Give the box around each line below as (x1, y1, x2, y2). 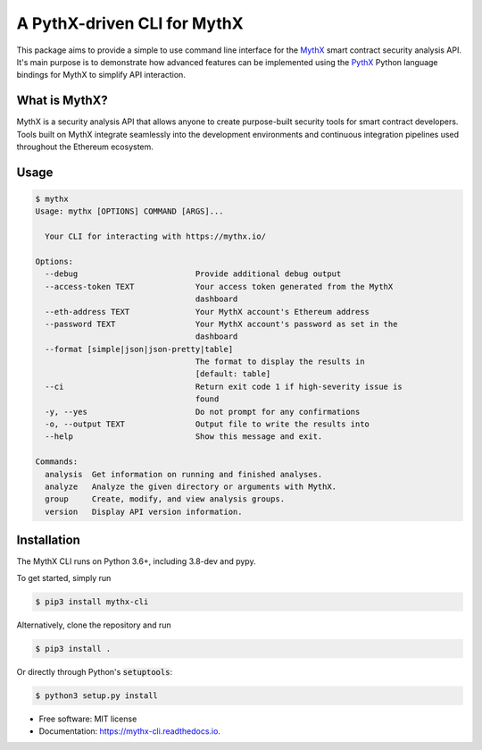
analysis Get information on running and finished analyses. (45, 469, 323, 479)
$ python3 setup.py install (35, 690, 158, 701)
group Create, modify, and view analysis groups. (45, 494, 286, 504)
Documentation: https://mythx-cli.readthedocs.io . (38, 725, 220, 737)
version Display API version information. (45, 506, 243, 517)
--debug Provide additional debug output (45, 269, 342, 279)
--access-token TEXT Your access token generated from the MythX (45, 282, 394, 291)
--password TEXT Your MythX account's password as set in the (45, 318, 398, 329)
